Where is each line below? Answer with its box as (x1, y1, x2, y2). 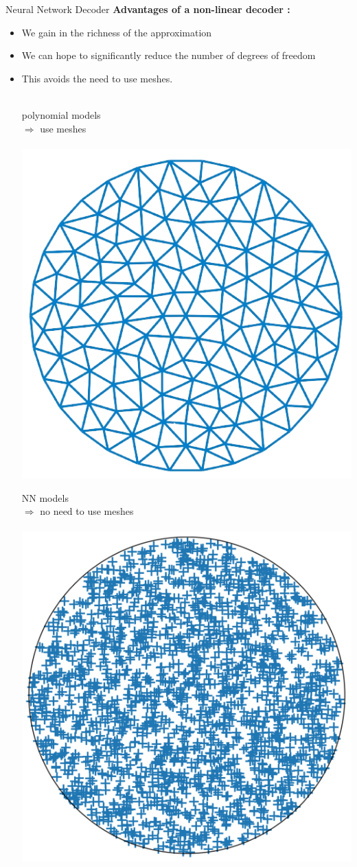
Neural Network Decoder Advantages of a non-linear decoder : (5, 2, 290, 16)
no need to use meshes (40, 504, 134, 518)
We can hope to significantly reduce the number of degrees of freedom (21, 48, 316, 62)
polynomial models (21, 107, 101, 122)
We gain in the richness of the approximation (21, 25, 212, 39)
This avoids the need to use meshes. (21, 71, 173, 85)
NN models (21, 490, 69, 505)
